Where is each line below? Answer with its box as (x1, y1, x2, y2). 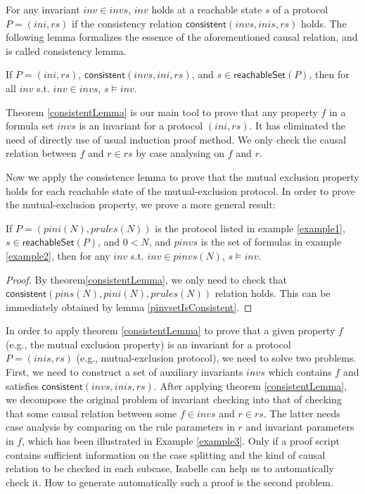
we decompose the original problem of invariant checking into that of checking (6, 392, 342, 407)
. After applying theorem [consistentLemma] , (153, 378, 347, 393)
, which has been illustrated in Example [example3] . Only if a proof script (22, 433, 340, 448)
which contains (268, 365, 332, 379)
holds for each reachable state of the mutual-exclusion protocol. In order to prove (6, 183, 356, 198)
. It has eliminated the (249, 118, 346, 133)
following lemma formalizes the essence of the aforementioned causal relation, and (6, 30, 358, 44)
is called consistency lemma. (6, 43, 127, 58)
